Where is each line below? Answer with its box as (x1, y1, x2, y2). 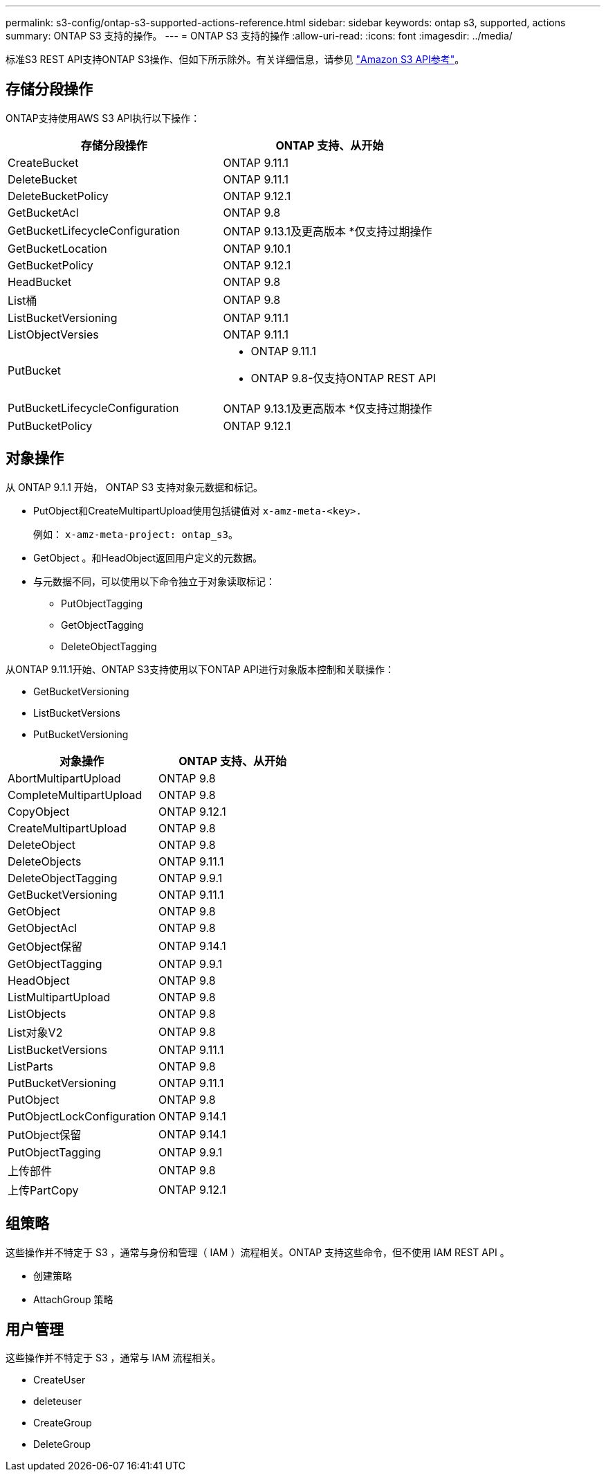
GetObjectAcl (8, 920, 77, 935)
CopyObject (8, 804, 70, 818)
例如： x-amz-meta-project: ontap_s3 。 (33, 528, 238, 540)
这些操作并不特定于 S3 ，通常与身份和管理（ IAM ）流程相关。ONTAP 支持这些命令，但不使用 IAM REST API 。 (6, 1246, 510, 1258)
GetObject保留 (8, 939, 83, 954)
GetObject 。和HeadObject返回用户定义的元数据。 (33, 551, 263, 564)
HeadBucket (8, 274, 72, 289)
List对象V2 (8, 1025, 63, 1039)
